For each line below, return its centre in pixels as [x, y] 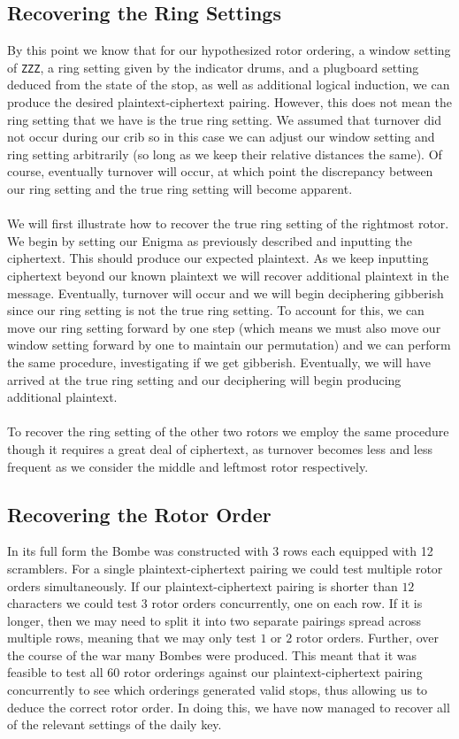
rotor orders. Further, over [367, 638]
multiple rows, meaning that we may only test [132, 638]
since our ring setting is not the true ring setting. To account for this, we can [216, 310]
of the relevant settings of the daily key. [115, 724]
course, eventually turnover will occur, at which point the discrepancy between [220, 171]
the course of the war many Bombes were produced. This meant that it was [212, 654]
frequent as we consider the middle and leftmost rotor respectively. [188, 466]
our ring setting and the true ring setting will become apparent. [180, 189]
